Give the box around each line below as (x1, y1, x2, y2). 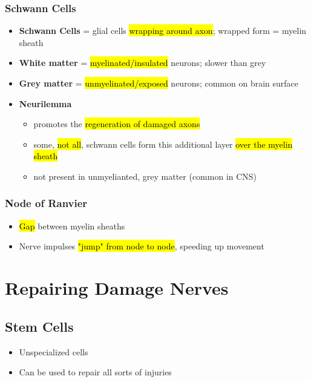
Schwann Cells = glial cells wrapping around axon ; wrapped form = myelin (19, 24, 307, 37)
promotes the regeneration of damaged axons (33, 117, 200, 130)
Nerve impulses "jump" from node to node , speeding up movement (19, 240, 264, 252)
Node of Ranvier (5, 196, 88, 211)
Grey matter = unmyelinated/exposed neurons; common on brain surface (19, 77, 299, 89)
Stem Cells (5, 317, 74, 335)
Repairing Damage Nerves (5, 275, 229, 300)
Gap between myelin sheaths (19, 219, 125, 232)
